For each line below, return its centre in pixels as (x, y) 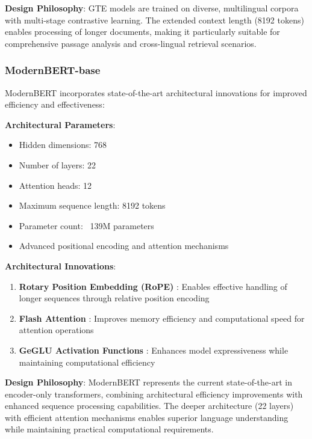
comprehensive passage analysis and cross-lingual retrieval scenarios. (131, 43)
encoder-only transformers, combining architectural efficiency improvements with (154, 394)
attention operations (56, 330)
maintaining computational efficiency (87, 362)
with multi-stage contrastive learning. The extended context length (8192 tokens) (154, 20)
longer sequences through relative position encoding (114, 298)
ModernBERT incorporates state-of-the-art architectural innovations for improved (156, 92)
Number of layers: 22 (58, 164)
